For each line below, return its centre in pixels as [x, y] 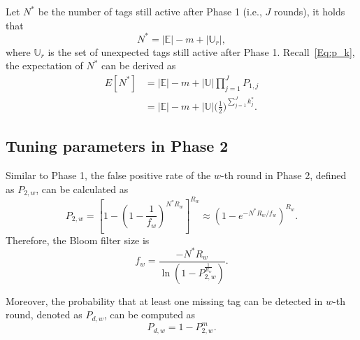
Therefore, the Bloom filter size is [78, 240]
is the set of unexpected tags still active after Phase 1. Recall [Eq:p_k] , [201, 51]
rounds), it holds [309, 11]
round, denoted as [44, 314]
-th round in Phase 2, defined [284, 175]
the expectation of [44, 65]
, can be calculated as [82, 189]
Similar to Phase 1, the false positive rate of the [108, 175]
